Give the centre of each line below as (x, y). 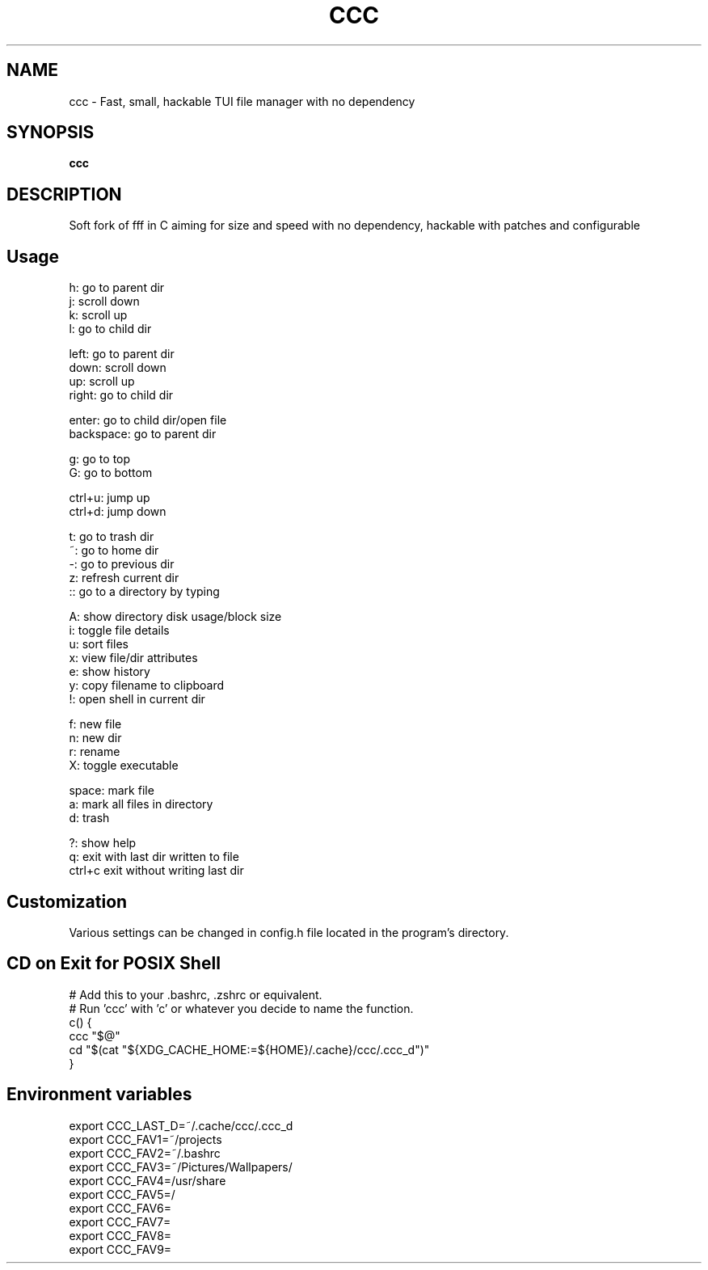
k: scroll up (98, 315)
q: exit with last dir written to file (154, 857)
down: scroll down (118, 368)
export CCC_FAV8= (120, 1235)
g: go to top (100, 459)
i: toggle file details (119, 631)
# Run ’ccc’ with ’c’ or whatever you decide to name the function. (241, 1008)
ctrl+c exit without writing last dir (156, 871)
